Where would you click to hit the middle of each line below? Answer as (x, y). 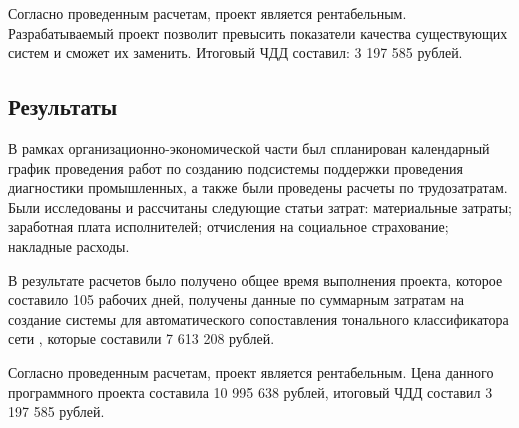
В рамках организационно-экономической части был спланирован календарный (249, 147)
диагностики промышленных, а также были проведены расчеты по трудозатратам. (258, 187)
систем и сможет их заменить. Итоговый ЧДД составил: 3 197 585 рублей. (235, 52)
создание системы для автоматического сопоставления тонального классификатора (258, 318)
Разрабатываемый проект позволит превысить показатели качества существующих (258, 32)
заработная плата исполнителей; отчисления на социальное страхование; (228, 226)
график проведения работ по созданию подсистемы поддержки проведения (235, 167)
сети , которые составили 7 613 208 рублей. (141, 338)
